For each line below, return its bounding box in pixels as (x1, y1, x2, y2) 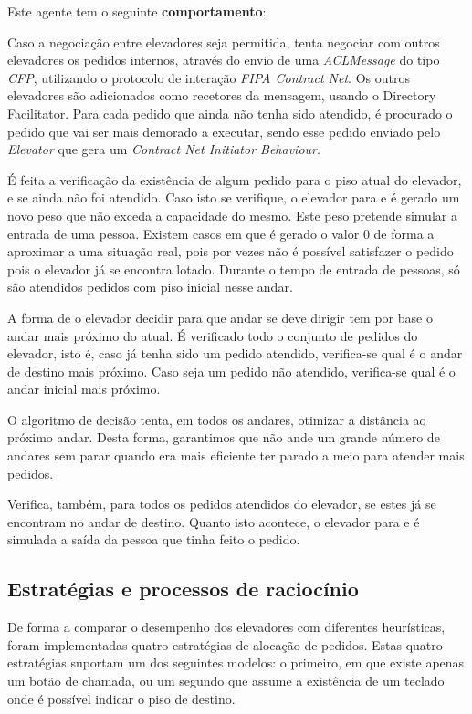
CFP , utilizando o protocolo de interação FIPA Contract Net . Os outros (7, 67, 410, 87)
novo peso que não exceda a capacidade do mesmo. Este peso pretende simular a (7, 205, 457, 224)
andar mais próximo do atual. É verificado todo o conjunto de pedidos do (7, 326, 418, 345)
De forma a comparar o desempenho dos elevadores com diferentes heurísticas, (7, 617, 446, 636)
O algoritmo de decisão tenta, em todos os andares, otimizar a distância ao (7, 409, 426, 429)
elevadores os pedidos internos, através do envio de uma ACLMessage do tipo (7, 50, 440, 69)
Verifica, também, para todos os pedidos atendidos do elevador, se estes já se (7, 494, 436, 513)
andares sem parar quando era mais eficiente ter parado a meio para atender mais (7, 446, 465, 465)
